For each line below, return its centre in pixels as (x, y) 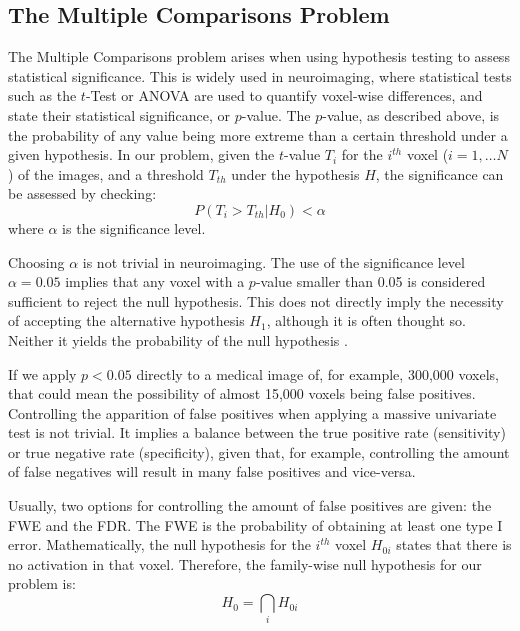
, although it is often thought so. (366, 320)
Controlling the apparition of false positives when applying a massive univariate (252, 412)
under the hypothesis (295, 173)
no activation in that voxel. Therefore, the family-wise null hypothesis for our (245, 563)
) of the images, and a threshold (106, 173)
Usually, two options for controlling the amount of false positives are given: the (250, 505)
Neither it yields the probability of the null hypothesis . (178, 339)
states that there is (454, 544)
